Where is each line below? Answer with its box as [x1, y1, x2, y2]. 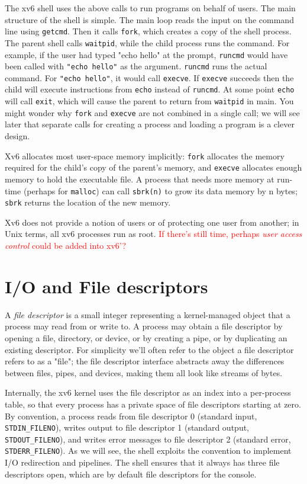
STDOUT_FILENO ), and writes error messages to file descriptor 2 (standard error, [5, 432, 291, 445]
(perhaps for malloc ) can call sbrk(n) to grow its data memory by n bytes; [23, 184, 298, 197]
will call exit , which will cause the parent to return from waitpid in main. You [5, 95, 294, 107]
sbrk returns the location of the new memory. [5, 196, 171, 209]
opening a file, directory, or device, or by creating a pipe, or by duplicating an [5, 331, 287, 344]
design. [5, 130, 30, 142]
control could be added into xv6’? [5, 239, 127, 252]
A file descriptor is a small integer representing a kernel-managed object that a [5, 308, 290, 320]
